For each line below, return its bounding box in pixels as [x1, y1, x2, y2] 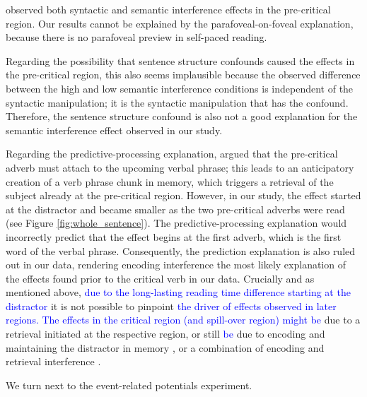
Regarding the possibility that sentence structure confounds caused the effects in [6, 53, 355, 68]
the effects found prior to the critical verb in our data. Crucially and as [6, 271, 315, 285]
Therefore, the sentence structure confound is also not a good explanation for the [6, 109, 358, 124]
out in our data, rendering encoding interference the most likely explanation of [6, 257, 346, 272]
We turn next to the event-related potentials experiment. [6, 377, 252, 392]
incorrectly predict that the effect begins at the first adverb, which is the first [6, 229, 342, 244]
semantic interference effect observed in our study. [6, 122, 223, 137]
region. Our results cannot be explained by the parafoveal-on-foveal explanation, [6, 16, 354, 30]
